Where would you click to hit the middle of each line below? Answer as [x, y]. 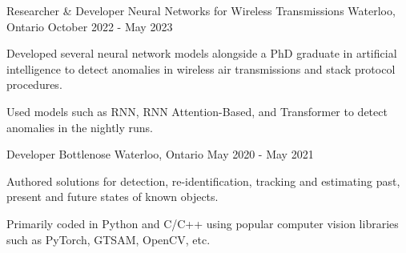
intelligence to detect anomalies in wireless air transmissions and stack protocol [201, 68]
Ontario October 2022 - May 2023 [90, 26]
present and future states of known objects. [113, 197]
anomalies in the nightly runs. [80, 127]
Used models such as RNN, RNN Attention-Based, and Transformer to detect [197, 111]
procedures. [34, 84]
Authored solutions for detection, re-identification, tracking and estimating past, [203, 181]
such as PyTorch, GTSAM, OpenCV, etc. [109, 239]
